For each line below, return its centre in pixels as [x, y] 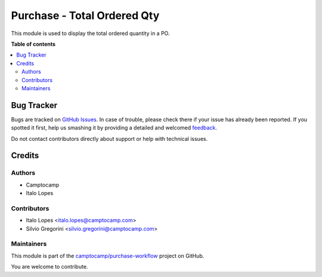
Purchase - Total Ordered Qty [85, 15]
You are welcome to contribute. [49, 267]
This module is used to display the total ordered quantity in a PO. [90, 33]
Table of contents [33, 44]
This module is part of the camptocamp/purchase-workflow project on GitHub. [108, 256]
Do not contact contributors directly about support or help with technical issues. [109, 138]
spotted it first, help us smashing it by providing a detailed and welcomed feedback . [114, 128]
